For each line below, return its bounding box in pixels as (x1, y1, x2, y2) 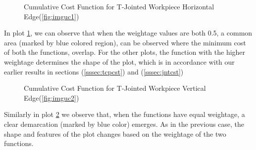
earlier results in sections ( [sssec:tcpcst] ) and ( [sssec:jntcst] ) (4, 66, 184, 76)
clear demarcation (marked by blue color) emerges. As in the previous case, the (4, 118, 245, 129)
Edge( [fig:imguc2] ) (24, 92, 79, 103)
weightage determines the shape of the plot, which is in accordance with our (4, 56, 235, 67)
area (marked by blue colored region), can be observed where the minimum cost (4, 37, 246, 47)
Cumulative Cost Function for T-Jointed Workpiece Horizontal (24, 1, 214, 11)
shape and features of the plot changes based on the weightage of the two (4, 128, 226, 139)
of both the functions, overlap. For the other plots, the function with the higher (4, 47, 246, 57)
